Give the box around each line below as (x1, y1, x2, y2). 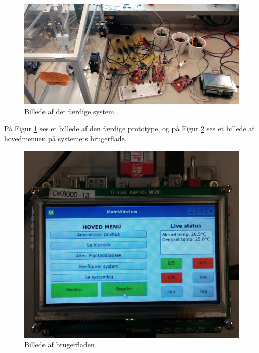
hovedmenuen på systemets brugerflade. (4, 133, 127, 144)
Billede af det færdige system (24, 106, 114, 116)
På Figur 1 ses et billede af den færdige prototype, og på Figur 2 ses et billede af (4, 123, 254, 134)
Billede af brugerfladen (24, 339, 95, 350)
